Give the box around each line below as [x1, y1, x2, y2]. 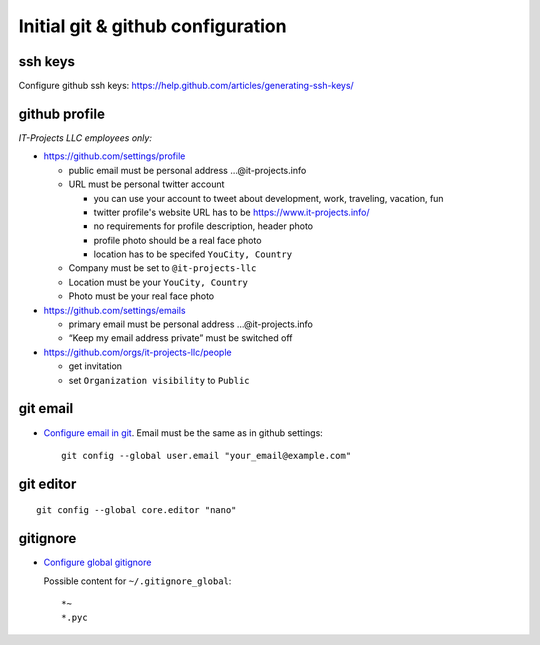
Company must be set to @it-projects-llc [68, 262, 257, 274]
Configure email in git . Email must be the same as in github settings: [43, 426, 324, 439]
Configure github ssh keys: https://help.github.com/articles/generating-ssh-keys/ [18, 80, 354, 92]
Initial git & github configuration [18, 15, 287, 37]
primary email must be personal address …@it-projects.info [68, 318, 314, 330]
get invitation [68, 360, 123, 372]
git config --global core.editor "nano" [36, 505, 237, 516]
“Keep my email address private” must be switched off [68, 332, 294, 344]
